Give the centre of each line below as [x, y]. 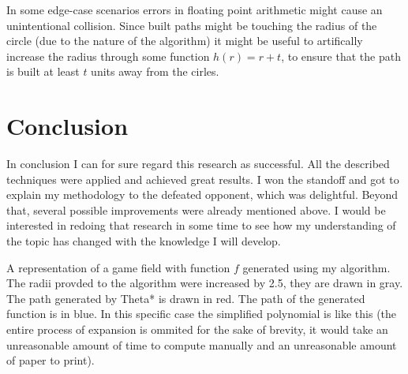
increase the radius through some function [108, 56]
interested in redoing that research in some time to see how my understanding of [201, 225]
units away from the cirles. [155, 71]
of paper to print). [51, 360]
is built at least [43, 71]
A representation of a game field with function [118, 267]
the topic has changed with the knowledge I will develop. [144, 241]
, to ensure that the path [341, 56]
